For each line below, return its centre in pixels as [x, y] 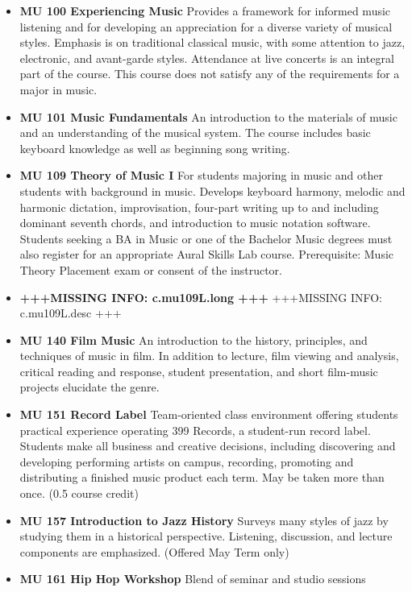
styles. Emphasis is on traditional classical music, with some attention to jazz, [212, 42]
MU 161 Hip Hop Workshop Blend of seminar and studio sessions [193, 579]
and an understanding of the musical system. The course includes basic [195, 132]
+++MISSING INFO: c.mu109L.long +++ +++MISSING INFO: [201, 297]
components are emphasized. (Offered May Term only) [154, 551]
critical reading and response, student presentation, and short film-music [199, 371]
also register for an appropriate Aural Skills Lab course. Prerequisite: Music [207, 254]
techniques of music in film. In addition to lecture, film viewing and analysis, [209, 356]
